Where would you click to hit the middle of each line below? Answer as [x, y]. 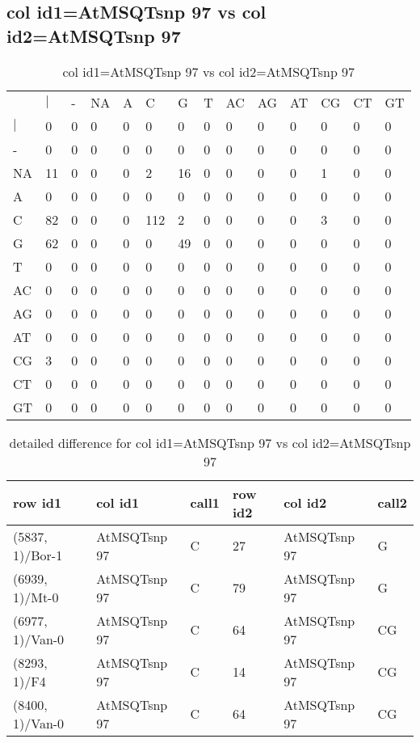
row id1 [38, 503]
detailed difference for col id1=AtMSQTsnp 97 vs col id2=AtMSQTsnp [210, 442]
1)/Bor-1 [38, 555]
